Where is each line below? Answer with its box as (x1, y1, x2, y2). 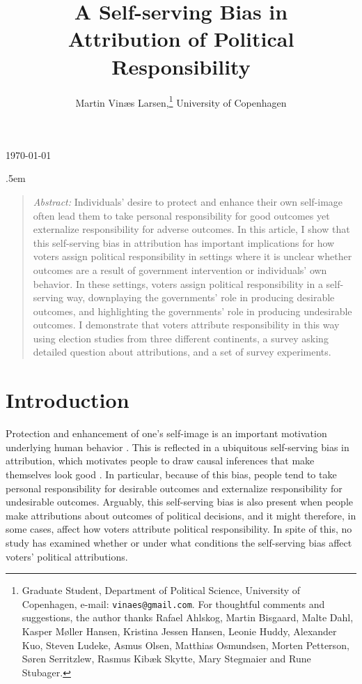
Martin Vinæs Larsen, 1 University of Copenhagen (75, 93, 287, 109)
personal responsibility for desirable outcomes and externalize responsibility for (6, 480, 343, 495)
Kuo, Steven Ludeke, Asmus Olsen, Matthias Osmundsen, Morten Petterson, (22, 637, 349, 652)
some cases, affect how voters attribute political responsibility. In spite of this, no (6, 522, 352, 536)
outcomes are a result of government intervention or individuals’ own (33, 262, 327, 277)
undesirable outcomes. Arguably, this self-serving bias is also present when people (6, 494, 354, 509)
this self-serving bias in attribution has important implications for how (33, 235, 335, 250)
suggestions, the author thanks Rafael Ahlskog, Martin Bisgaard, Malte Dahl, (22, 610, 354, 625)
